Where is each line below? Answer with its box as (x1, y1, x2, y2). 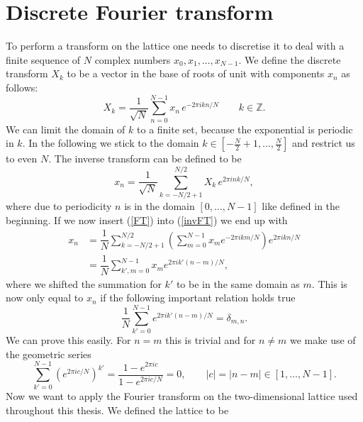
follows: (6, 79, 38, 94)
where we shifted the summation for (6, 276, 162, 291)
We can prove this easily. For (6, 333, 131, 348)
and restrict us (291, 135, 355, 150)
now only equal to (6, 290, 84, 305)
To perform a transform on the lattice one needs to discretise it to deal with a (6, 38, 345, 53)
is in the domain (124, 198, 195, 213)
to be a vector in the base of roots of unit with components (67, 66, 325, 81)
